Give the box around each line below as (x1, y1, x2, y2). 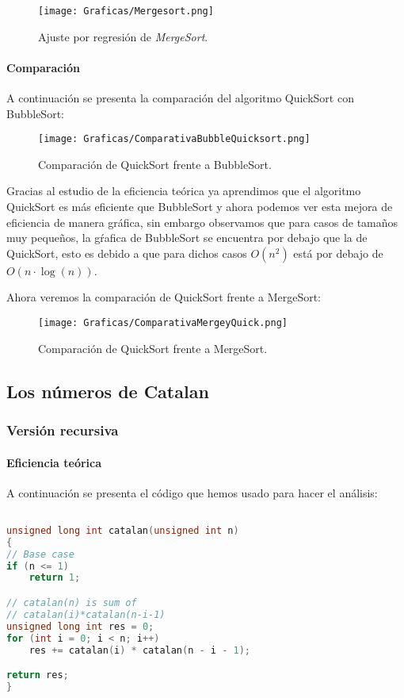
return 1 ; (29, 572, 81, 584)
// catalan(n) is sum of (6, 597, 137, 608)
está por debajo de (293, 244, 383, 261)
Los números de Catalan (6, 378, 209, 403)
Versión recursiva (6, 420, 119, 439)
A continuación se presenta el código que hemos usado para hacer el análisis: (6, 484, 378, 500)
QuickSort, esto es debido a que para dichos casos (6, 244, 247, 261)
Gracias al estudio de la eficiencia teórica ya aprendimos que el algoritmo (6, 182, 361, 199)
